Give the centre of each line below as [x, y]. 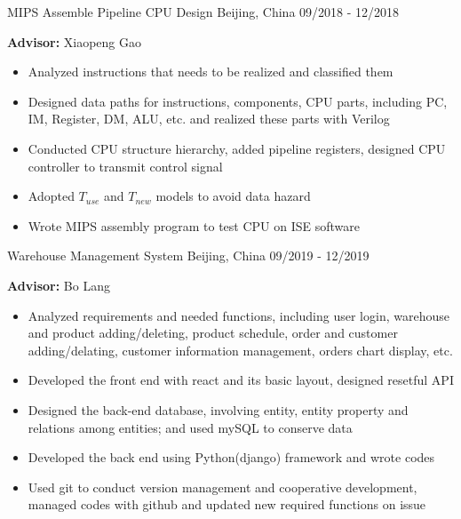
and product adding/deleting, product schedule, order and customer [213, 333]
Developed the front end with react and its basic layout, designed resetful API [241, 380]
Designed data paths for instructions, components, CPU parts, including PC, [238, 101]
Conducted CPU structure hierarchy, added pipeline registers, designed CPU [237, 148]
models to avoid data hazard [233, 196]
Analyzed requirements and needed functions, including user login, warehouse [238, 315]
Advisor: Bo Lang [59, 285]
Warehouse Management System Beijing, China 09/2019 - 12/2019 [188, 256]
